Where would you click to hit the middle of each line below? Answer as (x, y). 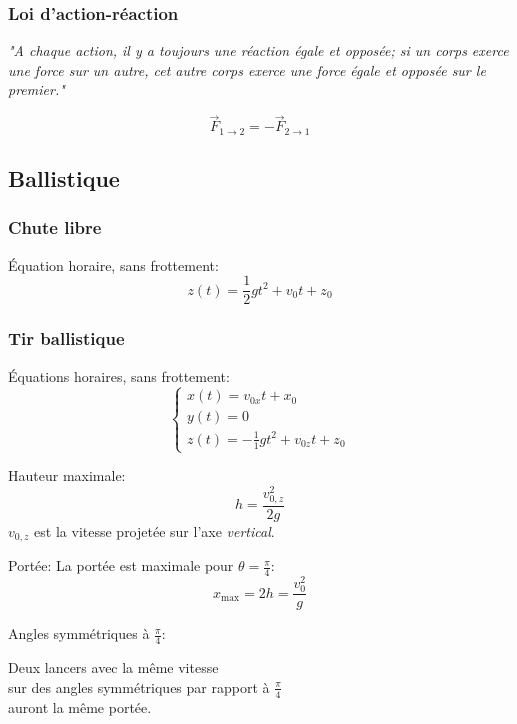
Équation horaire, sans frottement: (113, 264)
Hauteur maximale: (67, 475)
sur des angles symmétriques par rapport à (139, 686)
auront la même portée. (80, 706)
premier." (36, 89)
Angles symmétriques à (79, 633)
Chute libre (55, 227)
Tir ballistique (66, 338)
